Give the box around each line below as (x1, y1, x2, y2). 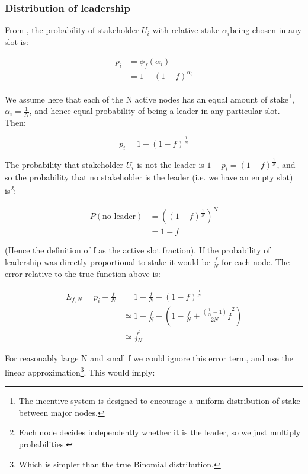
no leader (102, 212, 136, 221)
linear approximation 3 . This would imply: (5, 364, 155, 378)
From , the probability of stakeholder (5, 24, 139, 36)
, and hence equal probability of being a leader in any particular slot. (29, 104, 280, 117)
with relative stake (152, 24, 220, 36)
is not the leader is (137, 158, 204, 170)
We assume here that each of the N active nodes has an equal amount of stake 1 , (5, 91, 294, 105)
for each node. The (222, 255, 290, 268)
